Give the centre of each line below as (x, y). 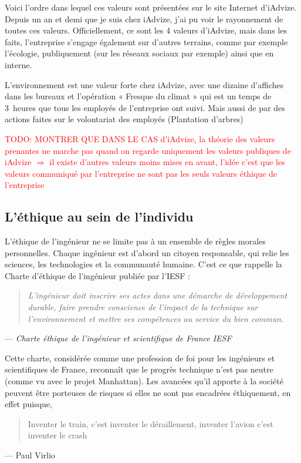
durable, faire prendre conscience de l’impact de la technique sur (143, 307)
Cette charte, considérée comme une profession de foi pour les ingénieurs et (140, 358)
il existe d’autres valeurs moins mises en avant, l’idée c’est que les (167, 162)
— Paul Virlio (30, 455)
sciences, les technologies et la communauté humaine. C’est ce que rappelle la (143, 264)
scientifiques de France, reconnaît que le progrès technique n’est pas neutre (139, 369)
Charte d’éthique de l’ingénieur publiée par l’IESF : (97, 275)
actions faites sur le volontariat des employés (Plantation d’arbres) (124, 119)
